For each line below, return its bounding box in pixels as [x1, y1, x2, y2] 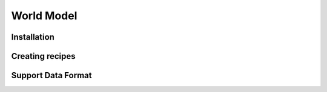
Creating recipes [11, 51, 76, 61]
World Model [11, 9, 78, 22]
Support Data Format [11, 70, 92, 81]
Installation [11, 32, 54, 42]
